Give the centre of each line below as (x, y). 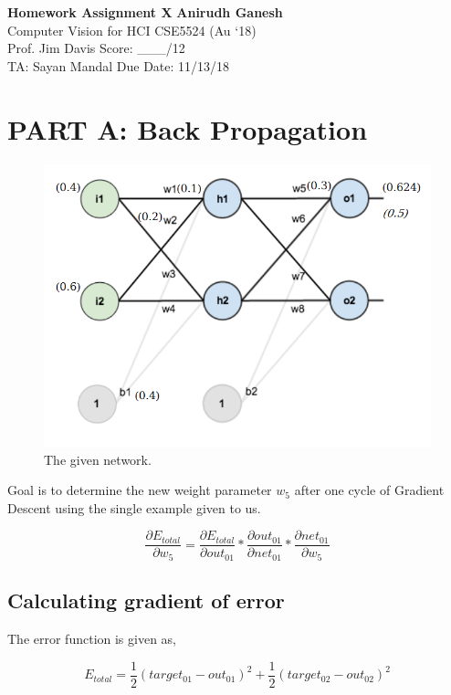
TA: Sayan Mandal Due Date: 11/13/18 (119, 65)
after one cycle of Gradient (369, 490)
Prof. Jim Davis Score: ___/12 (96, 48)
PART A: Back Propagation (188, 128)
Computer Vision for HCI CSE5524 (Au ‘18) (132, 30)
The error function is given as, (92, 639)
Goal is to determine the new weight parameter (140, 490)
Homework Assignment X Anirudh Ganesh (145, 12)
